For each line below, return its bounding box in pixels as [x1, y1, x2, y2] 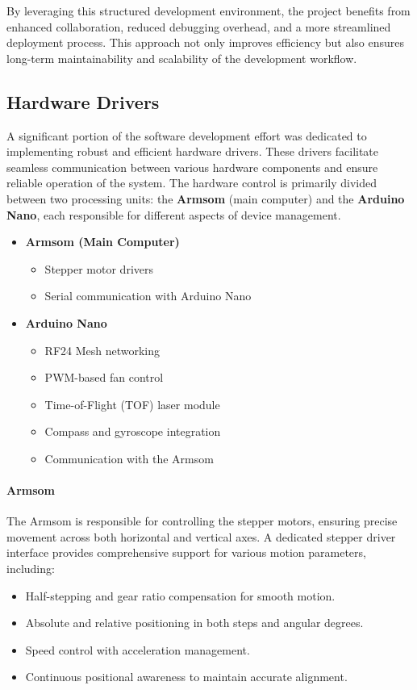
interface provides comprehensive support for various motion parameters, [6, 544, 366, 561]
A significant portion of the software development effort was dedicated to [6, 127, 367, 144]
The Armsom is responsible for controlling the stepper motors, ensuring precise [6, 512, 398, 529]
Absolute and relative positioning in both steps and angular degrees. [25, 614, 364, 631]
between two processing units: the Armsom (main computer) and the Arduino [6, 190, 405, 207]
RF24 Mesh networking [44, 341, 161, 358]
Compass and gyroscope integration [44, 423, 221, 440]
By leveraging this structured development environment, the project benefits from [6, 2, 411, 19]
